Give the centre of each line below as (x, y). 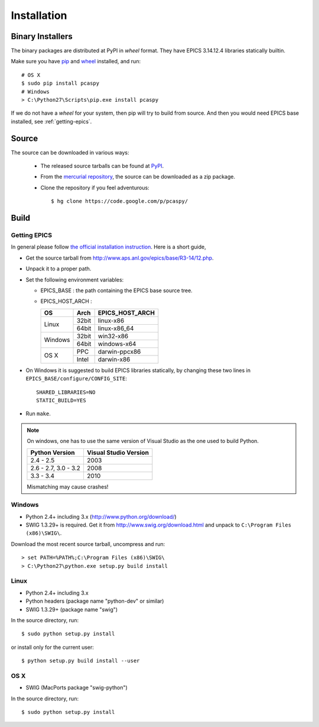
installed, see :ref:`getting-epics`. (51, 121)
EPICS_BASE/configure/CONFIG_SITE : (76, 379)
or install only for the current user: (53, 647)
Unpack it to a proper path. (58, 269)
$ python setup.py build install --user (81, 661)
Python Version (53, 453)
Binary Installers (42, 36)
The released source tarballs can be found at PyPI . (102, 166)
